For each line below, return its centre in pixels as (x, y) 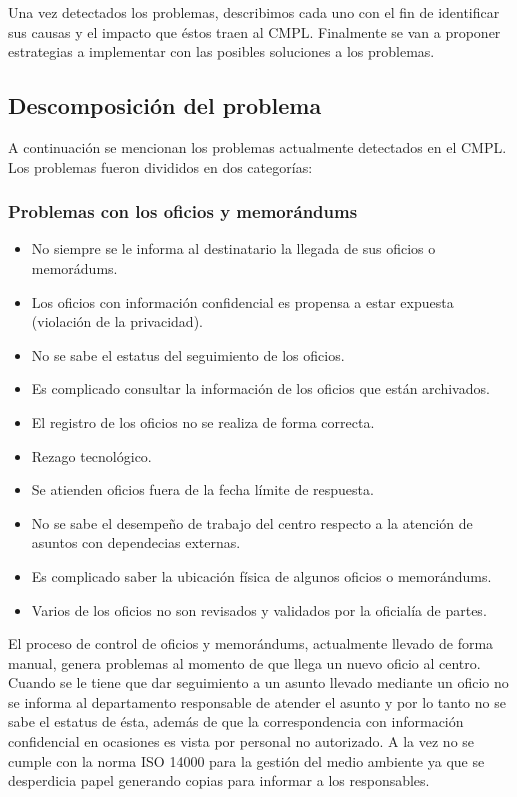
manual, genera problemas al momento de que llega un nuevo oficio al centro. (244, 662)
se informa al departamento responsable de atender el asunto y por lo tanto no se (257, 701)
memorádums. (74, 267)
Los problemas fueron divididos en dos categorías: (160, 166)
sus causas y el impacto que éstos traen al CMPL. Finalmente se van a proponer (254, 31)
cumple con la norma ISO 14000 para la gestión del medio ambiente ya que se (246, 760)
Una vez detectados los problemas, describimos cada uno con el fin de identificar (254, 12)
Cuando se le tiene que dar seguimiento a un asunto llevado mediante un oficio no (258, 682)
